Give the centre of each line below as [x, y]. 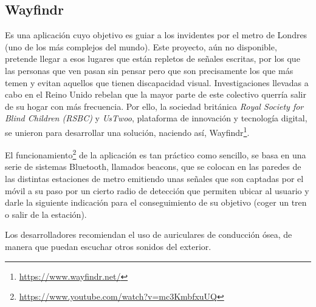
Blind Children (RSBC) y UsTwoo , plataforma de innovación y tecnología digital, [156, 118]
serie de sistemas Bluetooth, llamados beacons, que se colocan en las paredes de [153, 167]
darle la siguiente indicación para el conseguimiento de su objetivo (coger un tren [156, 202]
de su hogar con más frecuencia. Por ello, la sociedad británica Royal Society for [154, 106]
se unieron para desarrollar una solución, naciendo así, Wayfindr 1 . [127, 131]
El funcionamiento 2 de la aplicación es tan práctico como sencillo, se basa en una [156, 154]
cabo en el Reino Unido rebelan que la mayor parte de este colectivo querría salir [156, 94]
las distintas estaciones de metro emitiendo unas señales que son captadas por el [154, 179]
